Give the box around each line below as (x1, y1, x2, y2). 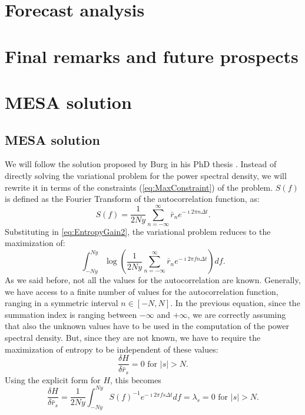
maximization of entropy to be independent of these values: (5, 343, 218, 355)
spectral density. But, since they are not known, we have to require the (5, 331, 261, 344)
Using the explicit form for (5, 373, 101, 386)
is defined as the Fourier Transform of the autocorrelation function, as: (5, 192, 260, 205)
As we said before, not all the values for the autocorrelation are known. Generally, (5, 274, 301, 286)
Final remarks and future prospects (5, 44, 299, 68)
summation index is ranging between (5, 308, 137, 320)
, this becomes (110, 373, 161, 386)
